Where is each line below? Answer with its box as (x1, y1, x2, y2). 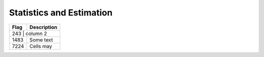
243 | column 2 (12, 30, 47, 37)
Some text (29, 36, 53, 43)
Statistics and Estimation (9, 7, 112, 18)
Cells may (29, 43, 52, 49)
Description (29, 24, 58, 30)
